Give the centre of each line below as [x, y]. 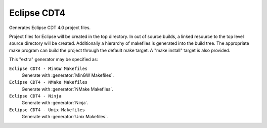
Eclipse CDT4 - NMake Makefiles [48, 82]
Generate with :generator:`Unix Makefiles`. [65, 117]
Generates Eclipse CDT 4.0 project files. [50, 28]
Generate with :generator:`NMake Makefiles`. [67, 89]
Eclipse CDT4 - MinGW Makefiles [48, 68]
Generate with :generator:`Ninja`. [55, 103]
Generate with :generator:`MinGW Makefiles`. [67, 75]
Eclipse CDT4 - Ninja [35, 96]
